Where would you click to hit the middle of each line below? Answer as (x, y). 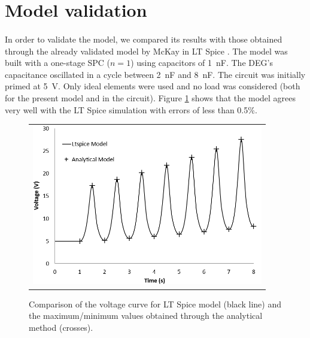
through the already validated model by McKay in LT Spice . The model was (146, 51)
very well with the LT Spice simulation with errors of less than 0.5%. (131, 109)
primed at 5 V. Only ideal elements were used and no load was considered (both (153, 86)
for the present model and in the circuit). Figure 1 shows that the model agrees (151, 97)
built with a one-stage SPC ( (58, 63)
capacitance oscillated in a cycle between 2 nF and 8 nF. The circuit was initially (155, 74)
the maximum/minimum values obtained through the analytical (146, 316)
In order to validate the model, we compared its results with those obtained (144, 39)
